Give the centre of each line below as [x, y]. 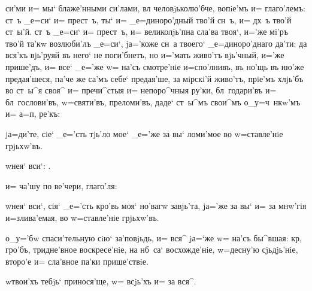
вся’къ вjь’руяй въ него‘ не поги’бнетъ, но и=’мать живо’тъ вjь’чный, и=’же [145, 55]
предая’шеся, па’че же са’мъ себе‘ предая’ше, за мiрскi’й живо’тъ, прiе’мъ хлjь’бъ [155, 78]
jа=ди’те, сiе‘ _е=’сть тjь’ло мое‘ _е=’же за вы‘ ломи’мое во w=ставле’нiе [144, 133]
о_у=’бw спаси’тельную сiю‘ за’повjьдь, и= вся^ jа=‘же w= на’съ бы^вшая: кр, [154, 237]
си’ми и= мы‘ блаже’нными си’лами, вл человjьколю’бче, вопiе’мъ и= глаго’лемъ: [155, 8]
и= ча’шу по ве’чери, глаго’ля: [61, 185]
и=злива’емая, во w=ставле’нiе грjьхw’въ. [82, 217]
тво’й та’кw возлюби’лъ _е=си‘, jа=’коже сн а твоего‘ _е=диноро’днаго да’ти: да [156, 43]
